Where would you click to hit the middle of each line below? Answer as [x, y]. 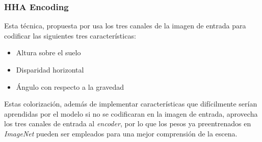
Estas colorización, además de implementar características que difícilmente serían [131, 104]
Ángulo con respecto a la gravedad [70, 86]
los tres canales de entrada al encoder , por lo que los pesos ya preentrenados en [128, 123]
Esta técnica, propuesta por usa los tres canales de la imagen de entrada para [125, 26]
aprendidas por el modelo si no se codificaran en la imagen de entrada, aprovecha [131, 113]
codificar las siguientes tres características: [70, 35]
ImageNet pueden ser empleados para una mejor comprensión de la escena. [121, 133]
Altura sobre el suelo [48, 52]
